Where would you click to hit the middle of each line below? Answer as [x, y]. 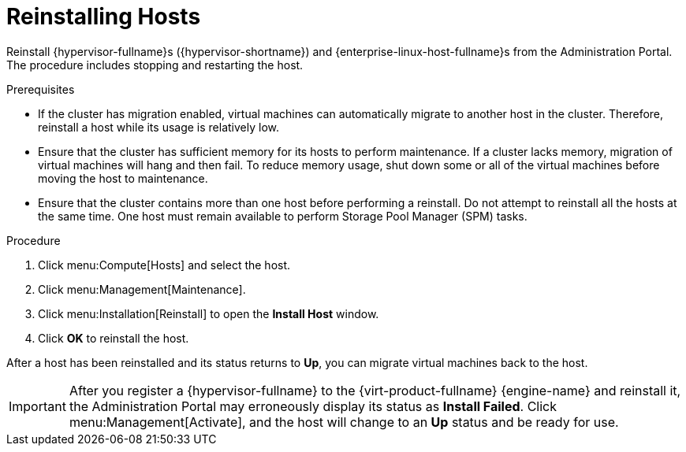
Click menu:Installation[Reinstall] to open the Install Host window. [209, 313]
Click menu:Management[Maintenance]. [142, 289]
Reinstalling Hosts [104, 17]
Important [37, 406]
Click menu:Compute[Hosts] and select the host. [164, 265]
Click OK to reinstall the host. [114, 338]
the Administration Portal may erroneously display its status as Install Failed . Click [313, 406]
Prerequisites [41, 89]
